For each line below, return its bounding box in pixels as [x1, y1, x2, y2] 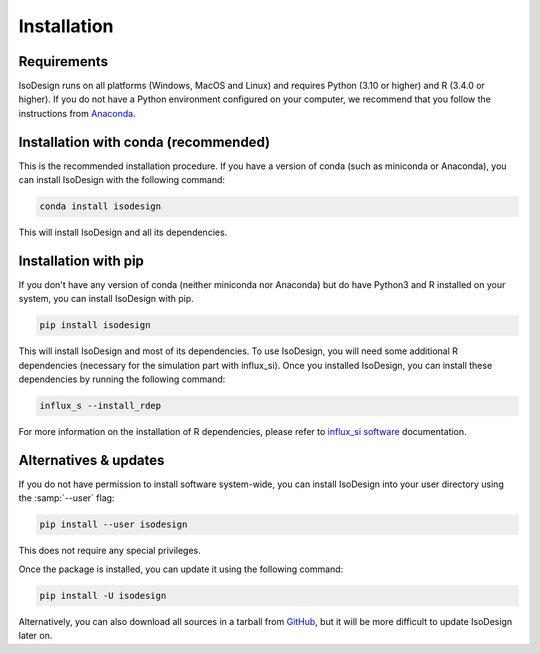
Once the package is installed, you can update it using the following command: [18, 563, 344, 575]
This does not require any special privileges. [18, 545, 202, 557]
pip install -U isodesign [39, 590, 167, 601]
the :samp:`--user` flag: [18, 492, 115, 504]
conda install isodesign [39, 201, 162, 212]
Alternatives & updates [18, 451, 165, 469]
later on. [18, 630, 53, 642]
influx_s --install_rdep [39, 400, 162, 412]
